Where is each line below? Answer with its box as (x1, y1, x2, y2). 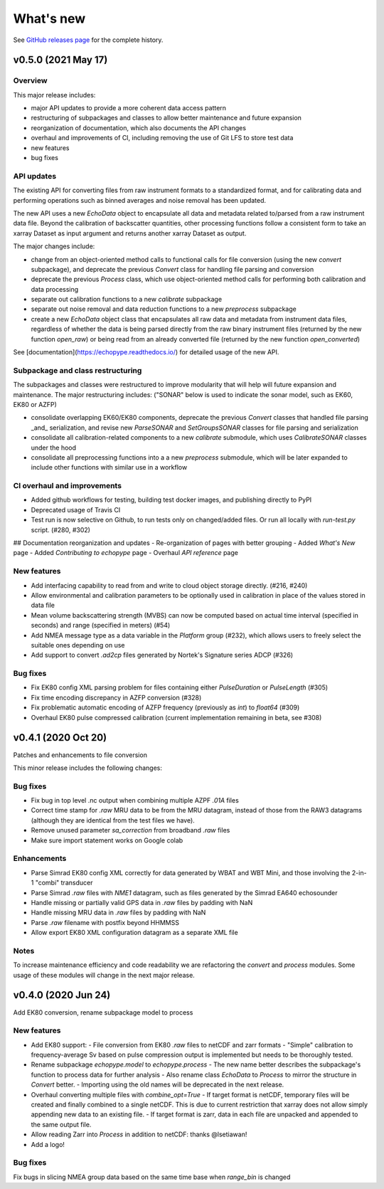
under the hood (31, 443, 77, 452)
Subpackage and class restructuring (13, 365, 142, 375)
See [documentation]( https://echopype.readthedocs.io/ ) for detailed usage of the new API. (13, 348, 279, 356)
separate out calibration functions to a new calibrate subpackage (31, 295, 223, 304)
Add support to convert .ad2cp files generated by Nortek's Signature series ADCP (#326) (31, 651, 294, 660)
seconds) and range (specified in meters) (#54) (31, 621, 171, 630)
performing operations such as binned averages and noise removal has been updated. (13, 196, 267, 204)
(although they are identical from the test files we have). (31, 815, 195, 825)
